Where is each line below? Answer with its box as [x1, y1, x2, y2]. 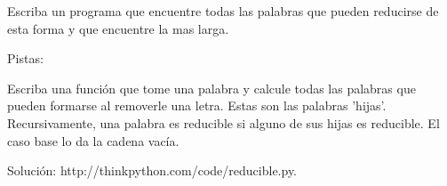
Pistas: [7, 49, 44, 68]
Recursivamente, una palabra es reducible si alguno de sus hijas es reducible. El [7, 113, 440, 132]
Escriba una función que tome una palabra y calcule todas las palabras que [7, 78, 416, 97]
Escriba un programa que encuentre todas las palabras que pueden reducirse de [7, 2, 439, 20]
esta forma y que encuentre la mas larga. [7, 19, 229, 37]
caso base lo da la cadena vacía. [7, 131, 180, 150]
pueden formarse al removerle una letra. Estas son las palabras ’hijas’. [7, 96, 387, 115]
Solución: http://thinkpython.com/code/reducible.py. [7, 161, 298, 180]
